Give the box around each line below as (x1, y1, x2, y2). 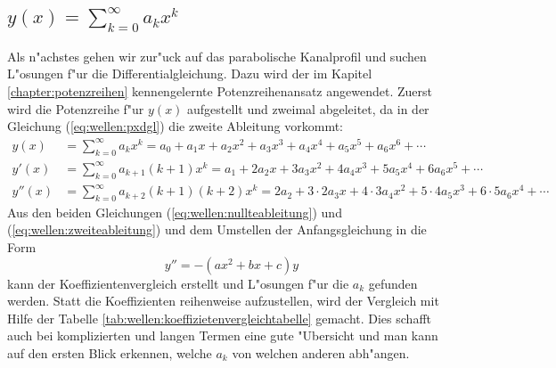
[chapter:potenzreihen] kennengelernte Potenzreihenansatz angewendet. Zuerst (7, 81, 432, 100)
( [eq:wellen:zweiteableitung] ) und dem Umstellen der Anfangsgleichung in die (7, 220, 427, 239)
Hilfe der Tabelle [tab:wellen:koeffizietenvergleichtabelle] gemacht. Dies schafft (7, 308, 432, 327)
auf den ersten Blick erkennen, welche (7, 344, 212, 363)
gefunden (368, 274, 418, 292)
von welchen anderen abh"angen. (232, 344, 410, 363)
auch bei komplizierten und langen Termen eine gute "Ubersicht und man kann (7, 326, 438, 345)
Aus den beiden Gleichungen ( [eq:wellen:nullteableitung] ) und (7, 202, 342, 221)
